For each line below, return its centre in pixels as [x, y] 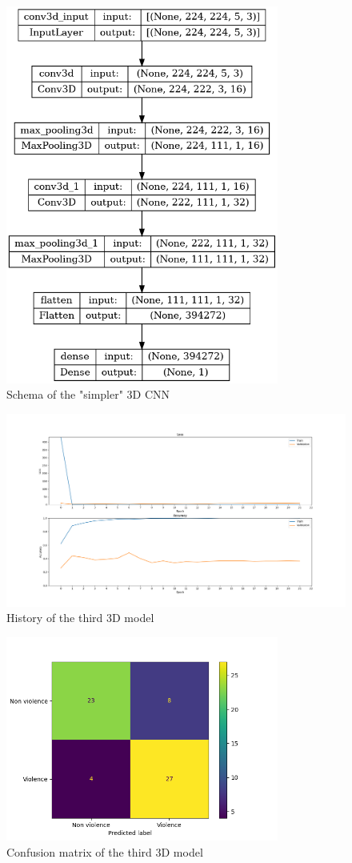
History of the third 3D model [80, 618]
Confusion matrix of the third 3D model [105, 851]
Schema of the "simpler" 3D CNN [88, 394]
